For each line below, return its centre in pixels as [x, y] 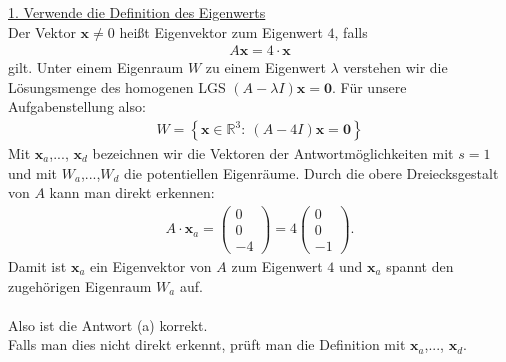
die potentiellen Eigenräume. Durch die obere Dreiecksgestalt [311, 172]
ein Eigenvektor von [151, 266]
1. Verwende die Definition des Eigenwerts [137, 12]
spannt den [420, 266]
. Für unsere [369, 86]
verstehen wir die [395, 67]
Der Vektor [42, 31]
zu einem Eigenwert [265, 67]
